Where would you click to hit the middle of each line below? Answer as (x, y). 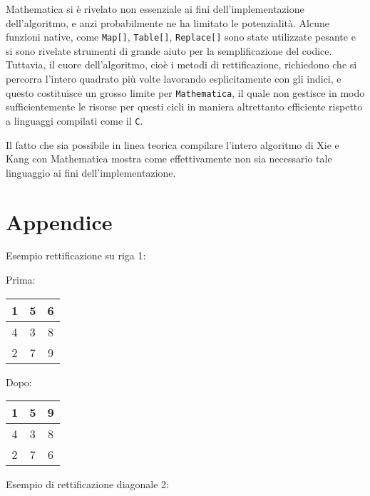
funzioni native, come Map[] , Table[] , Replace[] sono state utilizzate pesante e (181, 37)
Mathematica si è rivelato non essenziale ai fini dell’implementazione (155, 9)
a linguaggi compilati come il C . (74, 120)
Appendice (59, 221)
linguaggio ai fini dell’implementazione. (91, 172)
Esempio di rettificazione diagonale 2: (87, 484)
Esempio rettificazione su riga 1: (76, 255)
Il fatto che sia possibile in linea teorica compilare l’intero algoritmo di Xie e (173, 144)
